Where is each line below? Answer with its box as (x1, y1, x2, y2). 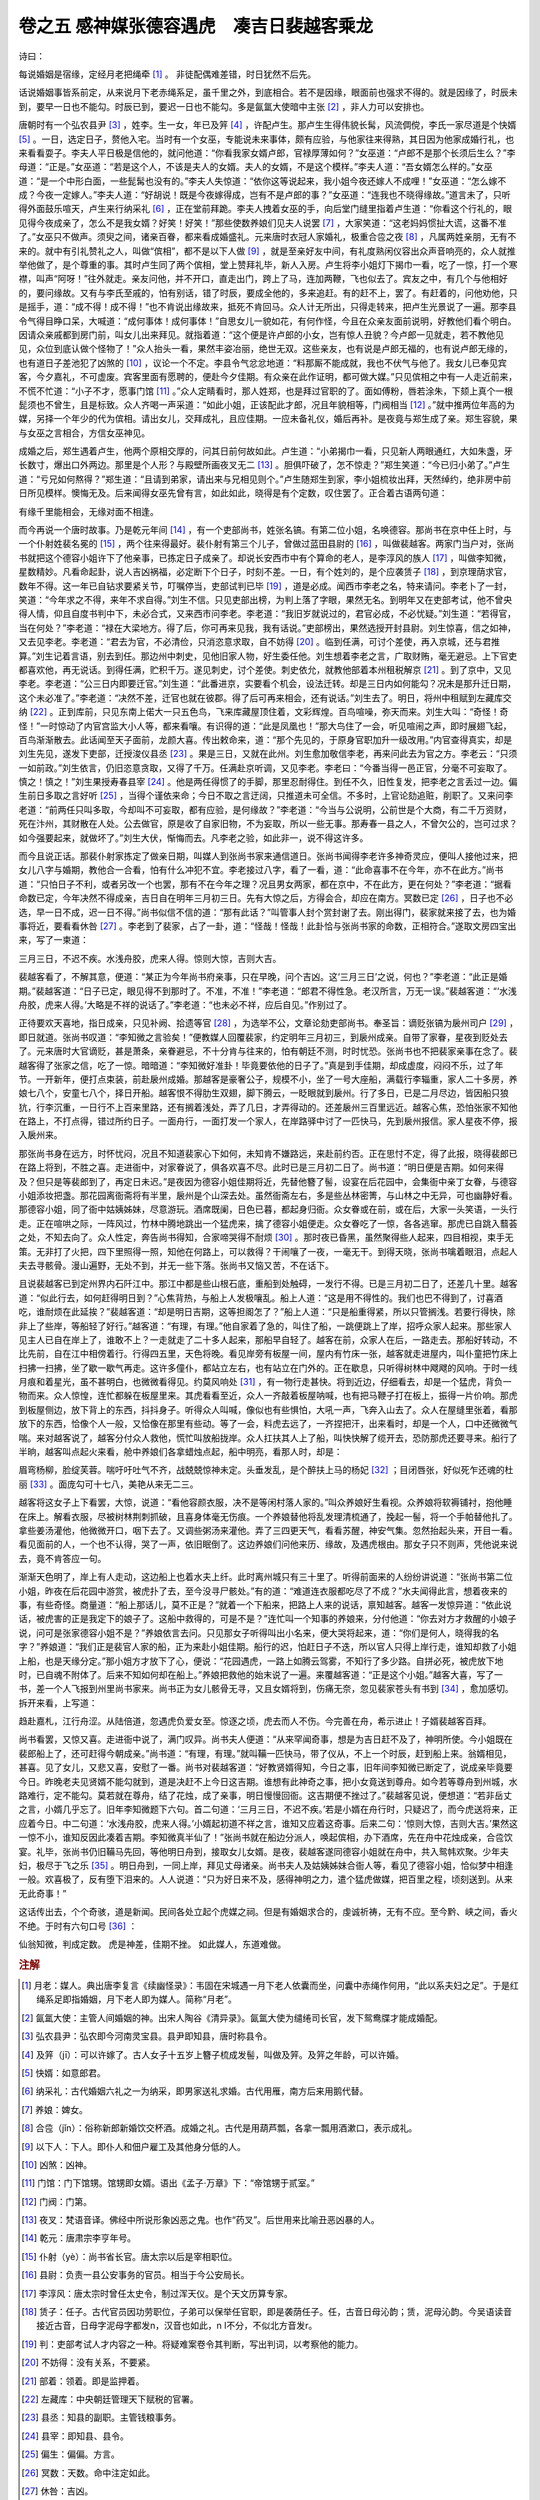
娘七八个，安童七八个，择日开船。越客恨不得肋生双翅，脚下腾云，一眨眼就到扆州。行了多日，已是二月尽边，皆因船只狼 (18, 1087, 509, 1099)
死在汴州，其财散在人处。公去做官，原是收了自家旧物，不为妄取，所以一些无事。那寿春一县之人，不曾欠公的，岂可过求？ (18, 818, 518, 830)
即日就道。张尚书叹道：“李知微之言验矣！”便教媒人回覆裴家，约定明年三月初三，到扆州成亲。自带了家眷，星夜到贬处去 (18, 1031, 509, 1043)
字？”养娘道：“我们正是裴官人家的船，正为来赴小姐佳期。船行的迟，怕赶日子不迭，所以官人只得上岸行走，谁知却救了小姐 (18, 1641, 517, 1653)
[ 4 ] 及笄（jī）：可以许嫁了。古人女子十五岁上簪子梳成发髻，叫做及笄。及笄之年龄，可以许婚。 (21, 2048, 405, 2060)
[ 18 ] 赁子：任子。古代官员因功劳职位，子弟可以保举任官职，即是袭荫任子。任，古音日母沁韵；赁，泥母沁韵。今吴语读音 (21, 2306, 513, 2318)
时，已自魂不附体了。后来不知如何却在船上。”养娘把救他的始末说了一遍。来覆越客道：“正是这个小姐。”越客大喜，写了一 (18, 1668, 504, 1680)
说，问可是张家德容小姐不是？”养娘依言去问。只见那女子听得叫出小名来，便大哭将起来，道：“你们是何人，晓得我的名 (18, 1626, 500, 1639)
